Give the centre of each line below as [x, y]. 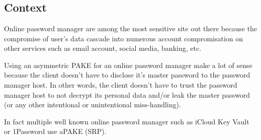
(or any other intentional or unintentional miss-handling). [93, 104]
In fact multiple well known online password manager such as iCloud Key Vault [127, 121]
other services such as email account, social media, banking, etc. [103, 48]
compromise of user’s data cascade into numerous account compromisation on [124, 38]
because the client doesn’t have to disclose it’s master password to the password [127, 75]
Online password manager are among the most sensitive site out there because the [131, 28]
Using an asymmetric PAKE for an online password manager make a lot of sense [128, 65]
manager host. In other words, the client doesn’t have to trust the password [121, 84]
